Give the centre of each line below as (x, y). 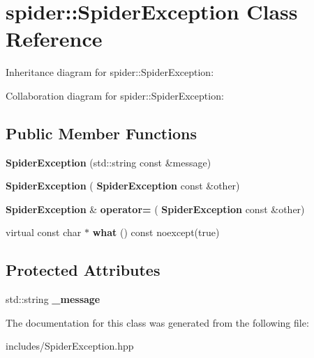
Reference (54, 39)
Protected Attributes (83, 270)
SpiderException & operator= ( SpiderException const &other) (155, 209)
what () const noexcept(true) (156, 232)
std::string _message (53, 299)
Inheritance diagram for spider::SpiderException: (110, 72)
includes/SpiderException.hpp (70, 346)
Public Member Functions (101, 133)
